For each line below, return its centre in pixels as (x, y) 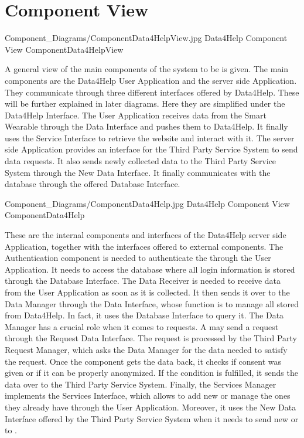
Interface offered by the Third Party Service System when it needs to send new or (152, 418)
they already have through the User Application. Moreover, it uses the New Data (151, 407)
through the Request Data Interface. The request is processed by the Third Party (151, 338)
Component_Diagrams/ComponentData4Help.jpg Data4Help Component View (147, 203)
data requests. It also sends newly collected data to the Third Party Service (141, 161)
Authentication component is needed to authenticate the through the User (138, 258)
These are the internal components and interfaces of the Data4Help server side (146, 235)
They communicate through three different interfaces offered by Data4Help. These (152, 92)
